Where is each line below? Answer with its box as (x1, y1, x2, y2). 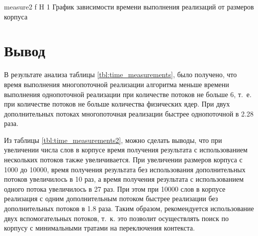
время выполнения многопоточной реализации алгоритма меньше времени (4, 79, 229, 89)
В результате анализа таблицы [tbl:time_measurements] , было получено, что (4, 69, 237, 80)
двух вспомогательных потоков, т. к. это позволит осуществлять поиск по (4, 213, 229, 223)
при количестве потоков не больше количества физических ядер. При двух (4, 99, 230, 109)
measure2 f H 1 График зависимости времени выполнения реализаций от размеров (4, 1, 254, 11)
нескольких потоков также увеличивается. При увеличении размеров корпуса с (4, 154, 243, 165)
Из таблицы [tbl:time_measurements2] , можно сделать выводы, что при (4, 134, 222, 145)
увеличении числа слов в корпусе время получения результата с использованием (4, 144, 248, 155)
